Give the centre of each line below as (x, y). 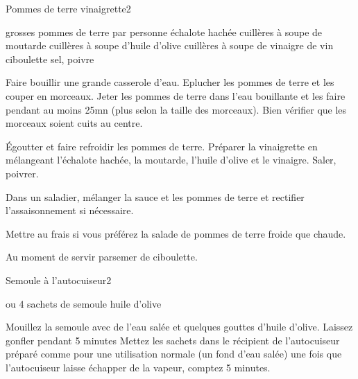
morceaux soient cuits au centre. (74, 123)
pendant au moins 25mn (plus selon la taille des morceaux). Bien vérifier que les (176, 109)
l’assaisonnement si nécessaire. (70, 210)
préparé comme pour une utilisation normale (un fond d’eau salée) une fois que (174, 354)
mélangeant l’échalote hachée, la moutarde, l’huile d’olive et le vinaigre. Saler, (171, 160)
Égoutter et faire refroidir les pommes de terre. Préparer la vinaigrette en (162, 146)
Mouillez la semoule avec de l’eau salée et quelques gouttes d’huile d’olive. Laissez (179, 327)
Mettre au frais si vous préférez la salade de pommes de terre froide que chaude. (176, 233)
